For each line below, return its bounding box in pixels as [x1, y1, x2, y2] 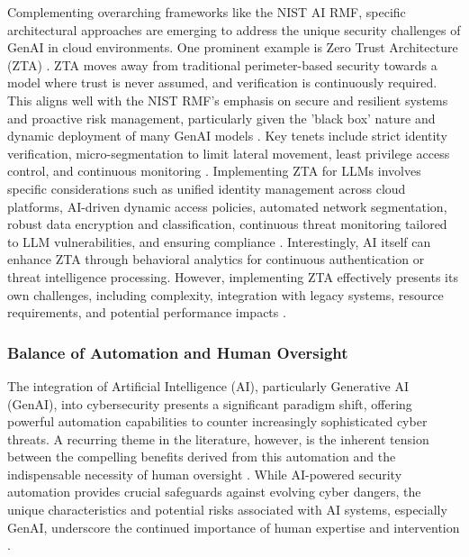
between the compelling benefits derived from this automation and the [7, 447, 396, 466]
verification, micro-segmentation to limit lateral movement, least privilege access [7, 143, 450, 162]
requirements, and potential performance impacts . [7, 303, 286, 322]
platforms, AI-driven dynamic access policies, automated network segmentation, [7, 196, 447, 215]
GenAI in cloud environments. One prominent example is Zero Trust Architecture [7, 38, 458, 57]
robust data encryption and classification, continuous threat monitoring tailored [7, 215, 447, 233]
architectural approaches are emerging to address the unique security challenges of [7, 20, 461, 39]
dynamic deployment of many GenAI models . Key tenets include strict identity [7, 126, 447, 145]
